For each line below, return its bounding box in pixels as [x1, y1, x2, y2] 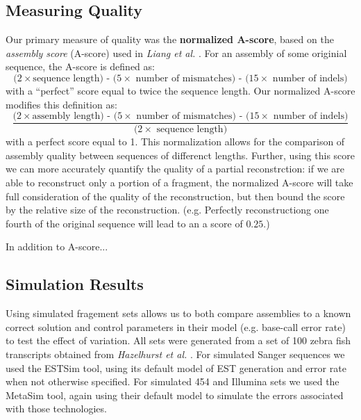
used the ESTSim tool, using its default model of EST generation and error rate [6, 360, 346, 375]
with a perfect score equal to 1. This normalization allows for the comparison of [6, 134, 345, 149]
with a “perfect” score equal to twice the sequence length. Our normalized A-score [6, 83, 355, 97]
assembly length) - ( [32, 111, 118, 122]
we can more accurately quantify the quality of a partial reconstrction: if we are [6, 161, 344, 176]
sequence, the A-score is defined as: [6, 59, 155, 74]
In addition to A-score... [6, 239, 108, 254]
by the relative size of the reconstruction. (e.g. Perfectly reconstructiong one [6, 202, 329, 217]
